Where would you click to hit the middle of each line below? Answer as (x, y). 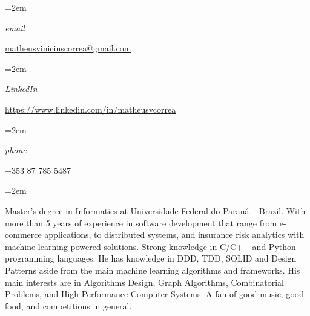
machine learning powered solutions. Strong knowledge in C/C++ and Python (150, 246)
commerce (23, 235)
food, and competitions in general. (68, 305)
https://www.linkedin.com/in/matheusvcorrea (91, 109)
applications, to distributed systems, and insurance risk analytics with (174, 235)
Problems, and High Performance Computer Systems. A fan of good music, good (154, 294)
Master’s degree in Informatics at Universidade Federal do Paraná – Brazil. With (155, 210)
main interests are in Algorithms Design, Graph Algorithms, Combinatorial (144, 282)
